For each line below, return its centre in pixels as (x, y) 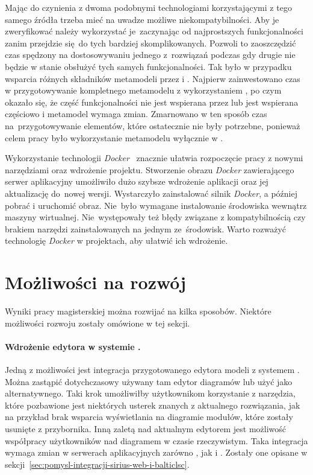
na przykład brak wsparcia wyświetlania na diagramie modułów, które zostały (149, 417)
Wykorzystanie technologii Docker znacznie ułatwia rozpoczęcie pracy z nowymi (154, 158)
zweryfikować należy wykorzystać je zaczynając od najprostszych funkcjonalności (154, 31)
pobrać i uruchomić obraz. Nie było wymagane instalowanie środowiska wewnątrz (156, 205)
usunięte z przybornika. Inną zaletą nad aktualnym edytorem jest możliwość (146, 428)
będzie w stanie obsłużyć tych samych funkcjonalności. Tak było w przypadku (148, 66)
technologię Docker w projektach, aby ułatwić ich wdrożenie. (116, 241)
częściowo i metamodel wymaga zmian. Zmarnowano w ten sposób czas (136, 114)
